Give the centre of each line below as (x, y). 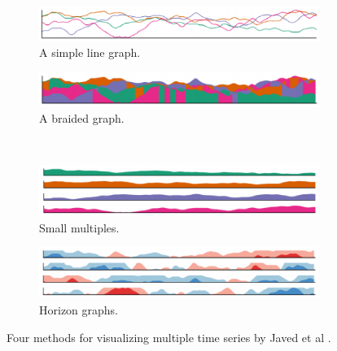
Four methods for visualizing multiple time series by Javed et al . (169, 337)
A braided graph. (82, 117)
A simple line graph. (90, 52)
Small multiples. (79, 227)
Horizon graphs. (79, 310)
